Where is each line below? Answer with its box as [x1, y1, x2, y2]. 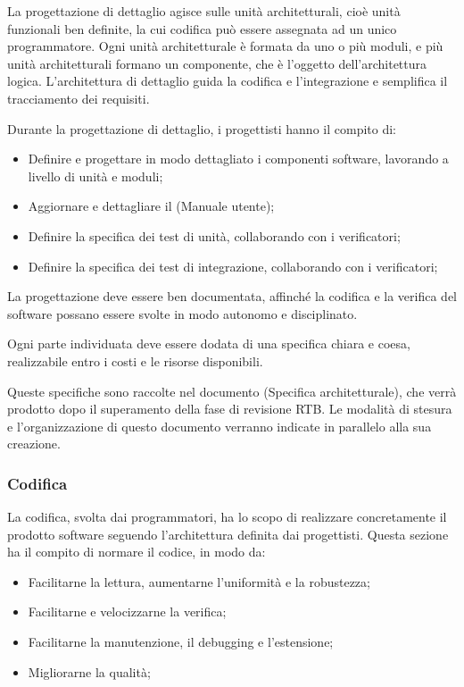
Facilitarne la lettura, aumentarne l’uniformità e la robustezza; [28, 572, 370, 591]
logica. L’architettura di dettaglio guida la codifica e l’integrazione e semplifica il [7, 71, 448, 90]
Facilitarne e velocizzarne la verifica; [28, 602, 227, 621]
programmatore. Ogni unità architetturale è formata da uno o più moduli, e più [7, 37, 443, 55]
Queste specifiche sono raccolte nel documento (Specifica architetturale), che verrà [7, 381, 457, 400]
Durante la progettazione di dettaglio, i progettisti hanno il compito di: [7, 119, 396, 138]
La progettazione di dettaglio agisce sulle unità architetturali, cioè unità [7, 2, 401, 20]
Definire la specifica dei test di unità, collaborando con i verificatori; [28, 226, 401, 245]
